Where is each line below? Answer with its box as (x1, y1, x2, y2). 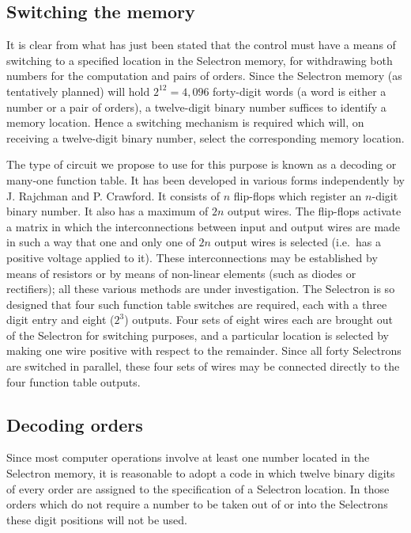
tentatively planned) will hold (6, 82, 150, 99)
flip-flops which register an (233, 187, 362, 204)
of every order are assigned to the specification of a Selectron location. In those (6, 480, 390, 497)
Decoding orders (6, 412, 143, 436)
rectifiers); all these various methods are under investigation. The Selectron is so (6, 280, 395, 297)
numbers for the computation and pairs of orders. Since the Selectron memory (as (6, 67, 402, 84)
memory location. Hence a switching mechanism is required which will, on (6, 114, 364, 131)
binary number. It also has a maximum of (6, 203, 209, 219)
